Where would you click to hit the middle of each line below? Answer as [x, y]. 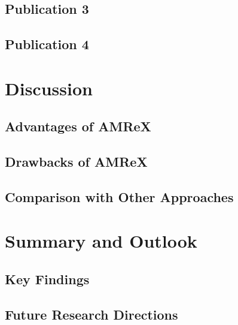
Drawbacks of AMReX [76, 162]
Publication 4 [47, 44]
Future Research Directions [91, 314]
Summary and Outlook [101, 241]
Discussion [49, 88]
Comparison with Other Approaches [119, 196]
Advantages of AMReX [78, 126]
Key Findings [47, 279]
